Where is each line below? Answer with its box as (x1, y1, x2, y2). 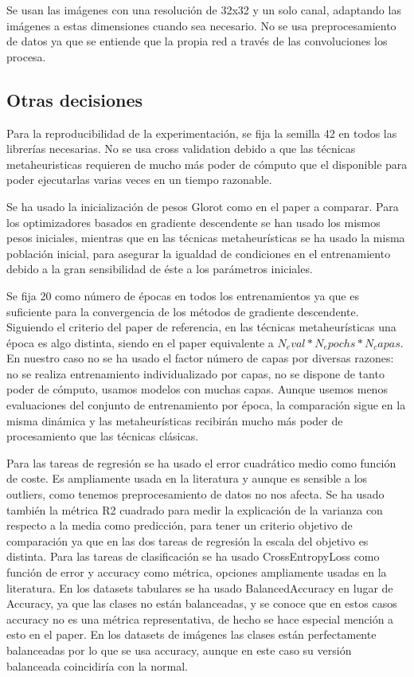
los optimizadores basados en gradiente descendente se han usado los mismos (6, 213, 381, 230)
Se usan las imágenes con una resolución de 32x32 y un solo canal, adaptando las (6, 2, 401, 18)
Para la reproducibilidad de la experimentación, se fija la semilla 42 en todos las (6, 124, 397, 141)
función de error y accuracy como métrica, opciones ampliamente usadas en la (6, 564, 387, 581)
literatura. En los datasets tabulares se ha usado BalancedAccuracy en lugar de (6, 579, 393, 596)
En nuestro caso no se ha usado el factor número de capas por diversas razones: (6, 350, 394, 366)
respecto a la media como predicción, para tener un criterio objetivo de (6, 517, 353, 534)
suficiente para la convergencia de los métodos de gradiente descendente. (6, 303, 359, 319)
